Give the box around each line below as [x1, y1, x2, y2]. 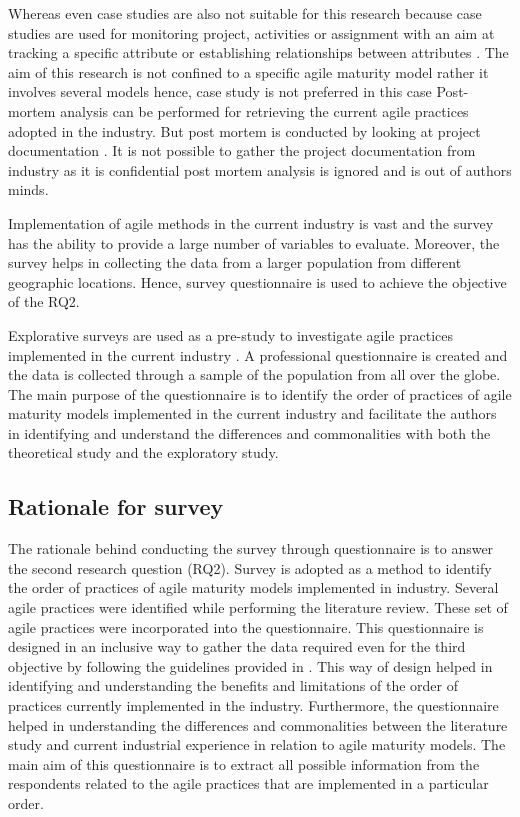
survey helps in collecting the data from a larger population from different [8, 252, 462, 273]
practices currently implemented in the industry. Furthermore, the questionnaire [8, 695, 499, 716]
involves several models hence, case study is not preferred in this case [8, 81, 432, 102]
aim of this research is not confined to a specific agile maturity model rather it [8, 61, 489, 82]
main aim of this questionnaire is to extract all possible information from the [8, 753, 480, 774]
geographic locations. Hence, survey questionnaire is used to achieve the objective [8, 271, 507, 292]
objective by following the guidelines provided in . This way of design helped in [8, 655, 493, 676]
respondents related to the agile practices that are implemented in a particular [8, 773, 489, 794]
